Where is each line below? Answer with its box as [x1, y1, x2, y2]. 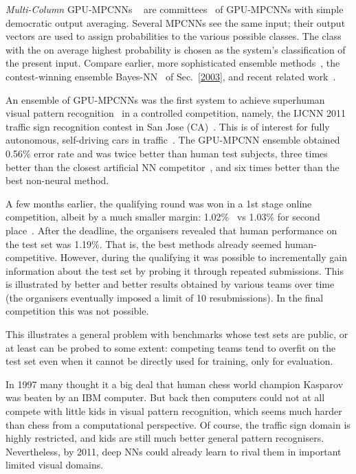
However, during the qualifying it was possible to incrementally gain [60, 250, 347, 264]
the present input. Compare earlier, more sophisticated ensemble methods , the [5, 56, 340, 70]
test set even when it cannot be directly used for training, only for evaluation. [5, 354, 333, 368]
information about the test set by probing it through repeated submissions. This [5, 263, 344, 278]
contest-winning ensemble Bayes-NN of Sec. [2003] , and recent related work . [5, 69, 336, 83]
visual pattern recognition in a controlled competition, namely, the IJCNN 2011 [5, 106, 346, 120]
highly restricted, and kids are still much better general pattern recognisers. [5, 431, 324, 445]
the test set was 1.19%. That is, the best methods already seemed [5, 236, 282, 251]
